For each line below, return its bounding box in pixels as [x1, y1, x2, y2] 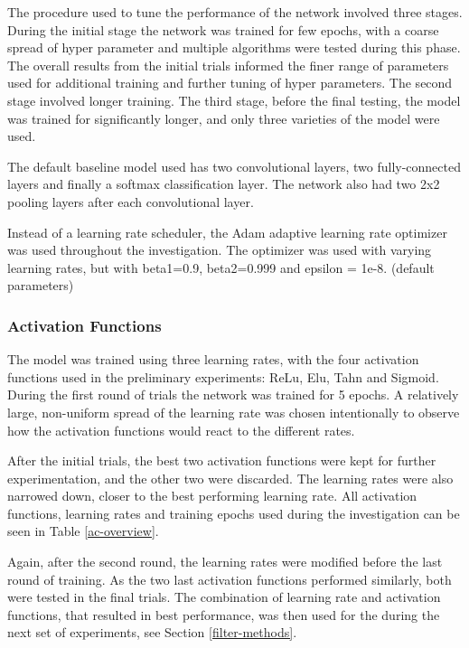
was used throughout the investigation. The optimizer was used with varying [7, 240, 432, 259]
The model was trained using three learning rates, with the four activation [7, 350, 419, 369]
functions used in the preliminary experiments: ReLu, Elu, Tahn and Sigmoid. [7, 367, 439, 386]
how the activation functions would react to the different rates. [7, 420, 355, 439]
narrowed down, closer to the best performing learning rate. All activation [7, 486, 417, 505]
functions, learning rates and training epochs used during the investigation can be [7, 503, 460, 522]
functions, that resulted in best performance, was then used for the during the [7, 605, 440, 624]
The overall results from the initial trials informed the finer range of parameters [7, 55, 449, 74]
